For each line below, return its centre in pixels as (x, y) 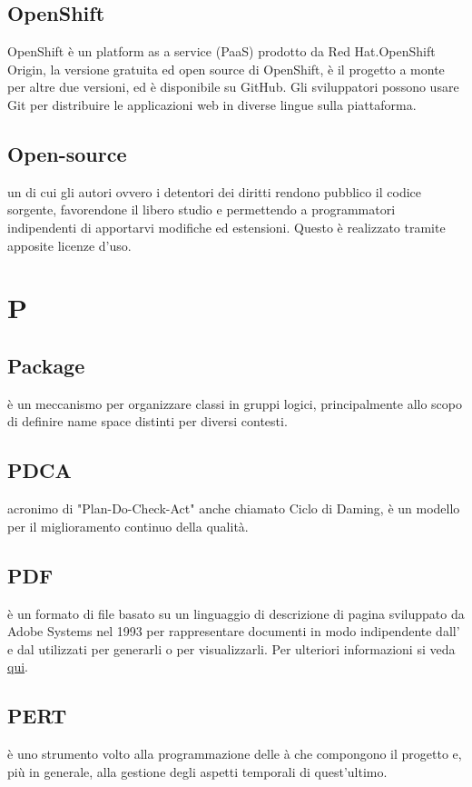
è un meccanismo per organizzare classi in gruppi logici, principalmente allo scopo (235, 403)
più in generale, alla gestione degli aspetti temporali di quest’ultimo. (197, 771)
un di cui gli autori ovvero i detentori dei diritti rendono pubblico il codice (215, 191)
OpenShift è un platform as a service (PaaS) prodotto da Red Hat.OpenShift (221, 51)
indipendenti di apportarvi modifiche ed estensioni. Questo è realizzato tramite (226, 227)
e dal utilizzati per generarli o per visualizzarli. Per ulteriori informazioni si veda (231, 648)
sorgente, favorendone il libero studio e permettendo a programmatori (202, 209)
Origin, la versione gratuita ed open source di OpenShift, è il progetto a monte (226, 69)
